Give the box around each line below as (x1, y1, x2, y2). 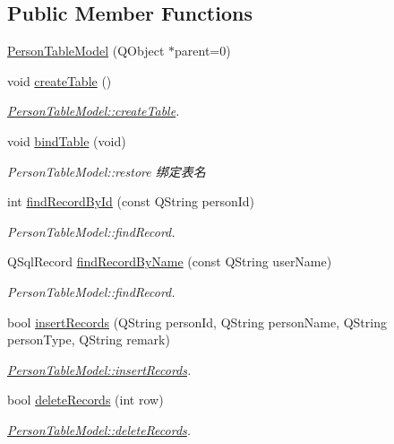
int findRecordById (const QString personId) (7, 192, 255, 211)
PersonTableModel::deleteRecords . (7, 420, 192, 439)
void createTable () (7, 71, 112, 90)
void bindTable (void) (7, 131, 126, 150)
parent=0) (175, 41, 231, 60)
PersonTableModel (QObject (7, 41, 165, 60)
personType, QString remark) (7, 330, 170, 349)
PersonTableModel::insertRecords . (7, 360, 192, 379)
